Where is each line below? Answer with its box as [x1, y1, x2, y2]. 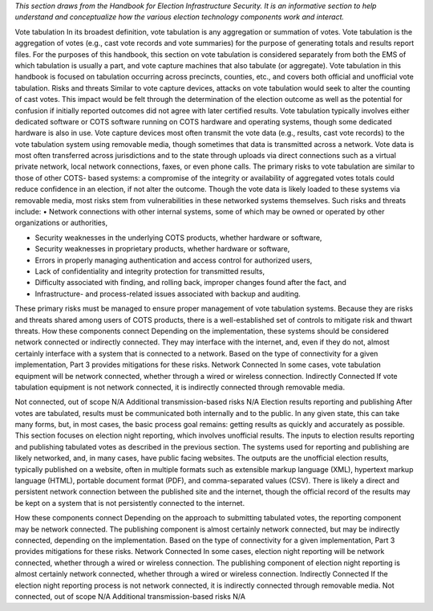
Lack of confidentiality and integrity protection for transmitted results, [34, 266, 265, 276]
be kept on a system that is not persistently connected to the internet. [14, 498, 245, 507]
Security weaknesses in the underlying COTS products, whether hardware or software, [34, 233, 322, 242]
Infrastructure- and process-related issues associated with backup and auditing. [34, 289, 301, 299]
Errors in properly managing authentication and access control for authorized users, [34, 255, 313, 265]
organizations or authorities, [14, 218, 108, 228]
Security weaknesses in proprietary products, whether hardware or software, [34, 244, 290, 254]
